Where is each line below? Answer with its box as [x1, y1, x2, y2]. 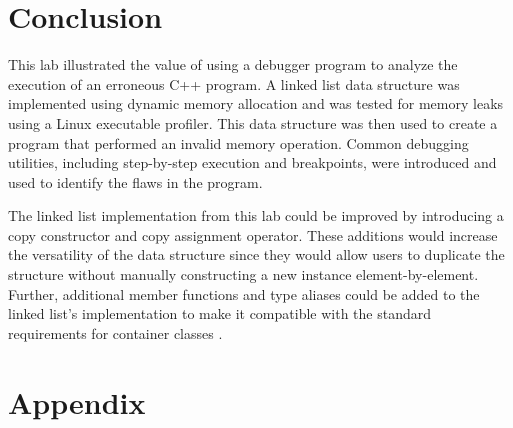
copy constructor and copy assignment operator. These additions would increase [8, 224, 498, 245]
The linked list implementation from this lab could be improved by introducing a [8, 205, 504, 226]
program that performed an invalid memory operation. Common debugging [8, 132, 469, 153]
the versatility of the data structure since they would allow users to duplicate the [8, 244, 505, 265]
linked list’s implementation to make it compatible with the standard [8, 303, 431, 324]
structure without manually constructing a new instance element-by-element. [8, 264, 479, 285]
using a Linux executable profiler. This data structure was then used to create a [8, 112, 498, 133]
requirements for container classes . [8, 322, 223, 343]
